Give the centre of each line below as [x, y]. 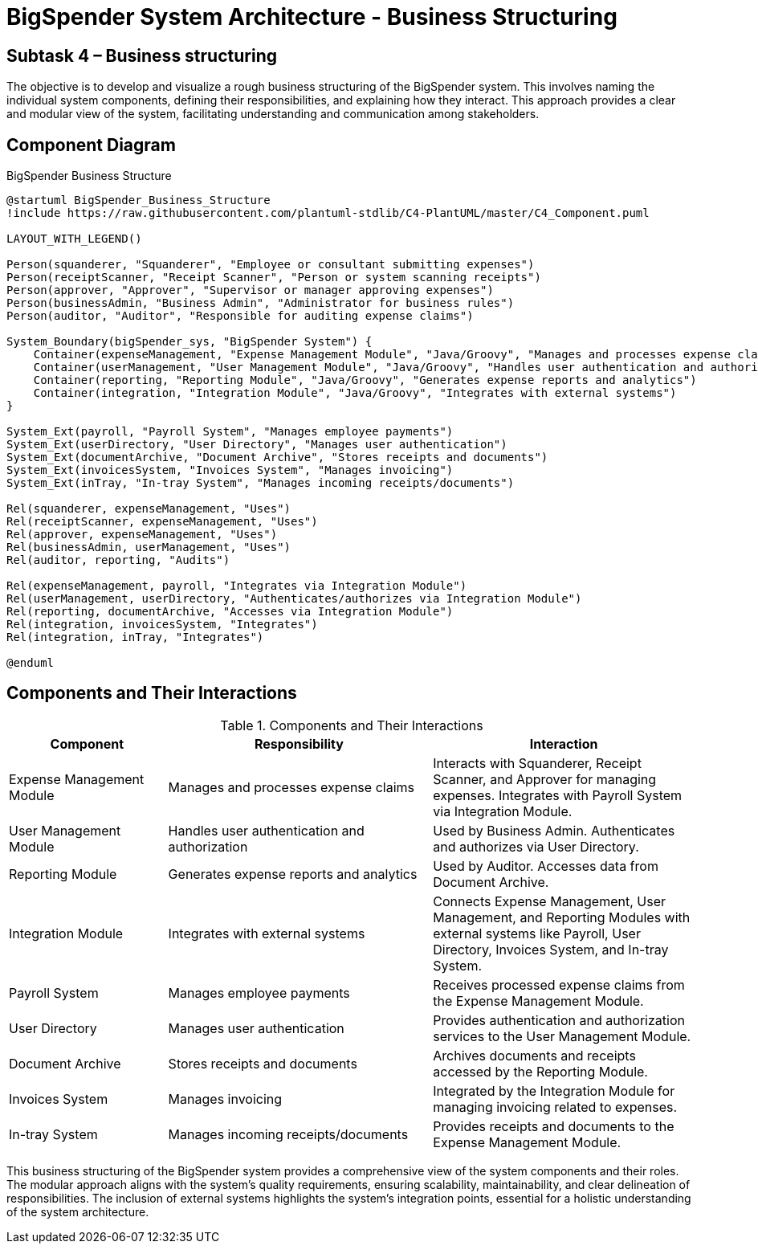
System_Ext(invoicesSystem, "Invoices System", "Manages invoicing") [230, 470]
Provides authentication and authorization [559, 1020]
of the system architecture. [78, 1211]
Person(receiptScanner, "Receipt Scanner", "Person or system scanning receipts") [274, 278]
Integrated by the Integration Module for [554, 1091]
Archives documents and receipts [534, 1055]
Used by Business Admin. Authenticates [554, 830]
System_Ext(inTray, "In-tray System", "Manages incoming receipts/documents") [261, 483]
